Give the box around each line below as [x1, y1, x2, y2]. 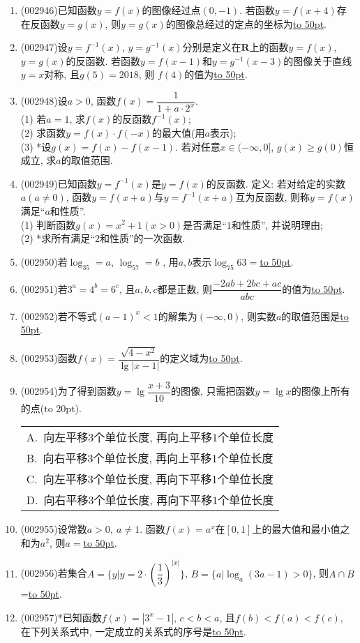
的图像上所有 [291, 384, 350, 398]
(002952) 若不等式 [20, 308, 97, 323]
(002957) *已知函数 [20, 610, 102, 624]
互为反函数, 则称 [235, 190, 310, 204]
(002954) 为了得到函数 [20, 384, 117, 398]
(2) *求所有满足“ [20, 231, 95, 245]
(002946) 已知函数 [20, 3, 97, 17]
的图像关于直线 [283, 53, 352, 68]
